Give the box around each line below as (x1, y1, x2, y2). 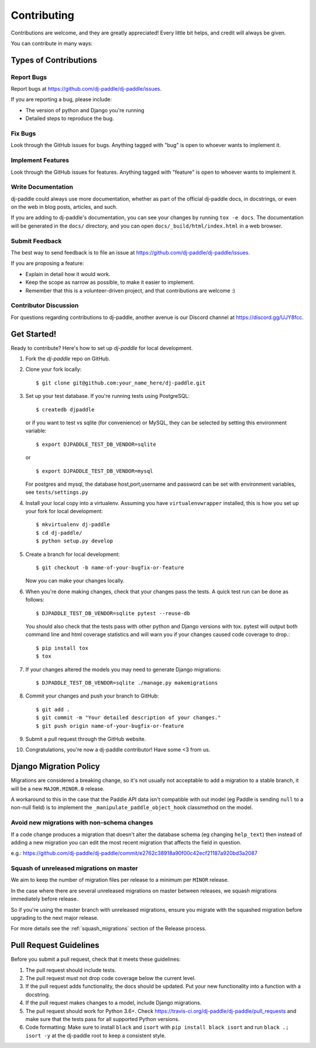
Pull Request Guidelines (11, 940, 99, 950)
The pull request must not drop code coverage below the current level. (25, 975, 196, 982)
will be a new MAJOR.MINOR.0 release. (11, 785, 105, 792)
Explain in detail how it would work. (25, 270, 111, 277)
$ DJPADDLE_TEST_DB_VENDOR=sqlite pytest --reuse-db (36, 610, 190, 617)
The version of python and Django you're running (25, 106, 145, 114)
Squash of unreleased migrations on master (11, 864, 138, 872)
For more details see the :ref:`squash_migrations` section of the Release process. (11, 925, 207, 932)
